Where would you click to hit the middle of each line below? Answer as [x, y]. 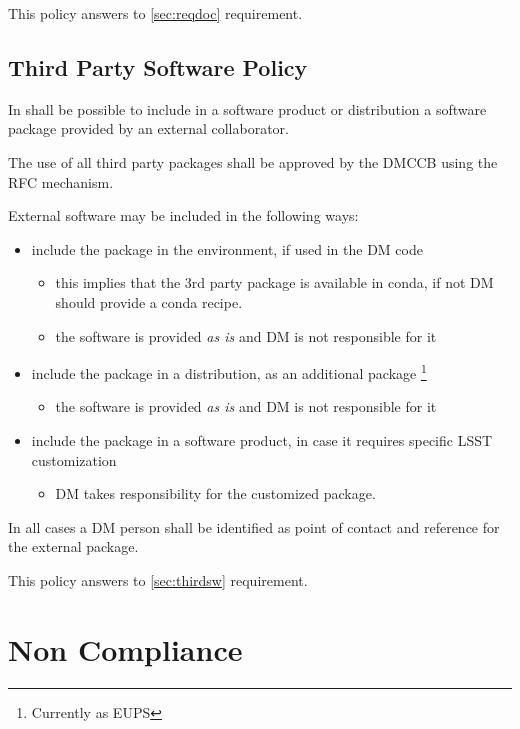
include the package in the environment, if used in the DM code [227, 248]
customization [74, 459]
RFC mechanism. [61, 181]
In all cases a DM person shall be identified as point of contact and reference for [254, 526]
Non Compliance [125, 648]
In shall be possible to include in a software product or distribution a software [247, 108]
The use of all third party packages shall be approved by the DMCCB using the [253, 161]
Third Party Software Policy [158, 66]
